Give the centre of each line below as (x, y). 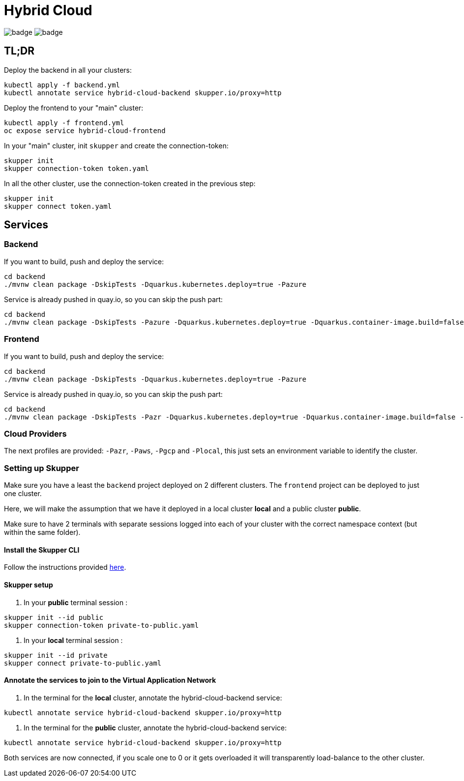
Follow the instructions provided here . (65, 567)
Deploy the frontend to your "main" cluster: (74, 108)
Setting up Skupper (42, 468)
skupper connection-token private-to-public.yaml (101, 625)
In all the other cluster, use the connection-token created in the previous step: (130, 183)
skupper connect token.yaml (58, 206)
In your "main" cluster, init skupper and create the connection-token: (116, 145)
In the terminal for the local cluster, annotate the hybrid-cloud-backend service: (153, 697)
